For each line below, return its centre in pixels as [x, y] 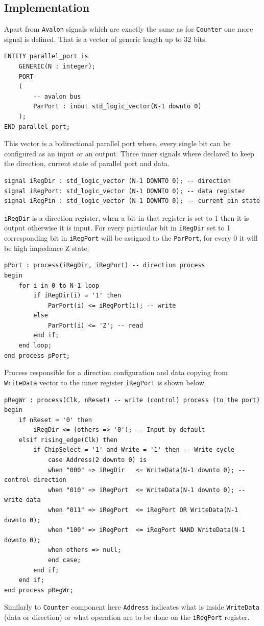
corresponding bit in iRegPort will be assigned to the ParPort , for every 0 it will [131, 238]
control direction [35, 480]
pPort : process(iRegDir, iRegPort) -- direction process [105, 265]
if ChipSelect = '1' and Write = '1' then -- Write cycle [134, 450]
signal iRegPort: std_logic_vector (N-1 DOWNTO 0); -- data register [125, 191]
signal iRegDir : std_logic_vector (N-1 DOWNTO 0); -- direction [117, 181]
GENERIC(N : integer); [57, 67]
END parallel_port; [37, 126]
